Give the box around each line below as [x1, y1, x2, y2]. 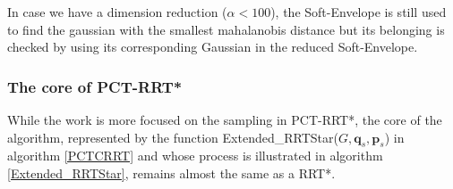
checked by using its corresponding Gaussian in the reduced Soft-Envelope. [7, 37, 418, 56]
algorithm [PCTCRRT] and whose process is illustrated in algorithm [7, 146, 383, 165]
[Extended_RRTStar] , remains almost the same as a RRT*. [7, 163, 336, 182]
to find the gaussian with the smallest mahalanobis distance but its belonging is [7, 20, 445, 38]
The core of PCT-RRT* [7, 75, 183, 97]
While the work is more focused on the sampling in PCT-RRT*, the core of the [7, 111, 442, 128]
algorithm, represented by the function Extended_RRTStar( [7, 127, 338, 146]
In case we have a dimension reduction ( [7, 3, 227, 21]
